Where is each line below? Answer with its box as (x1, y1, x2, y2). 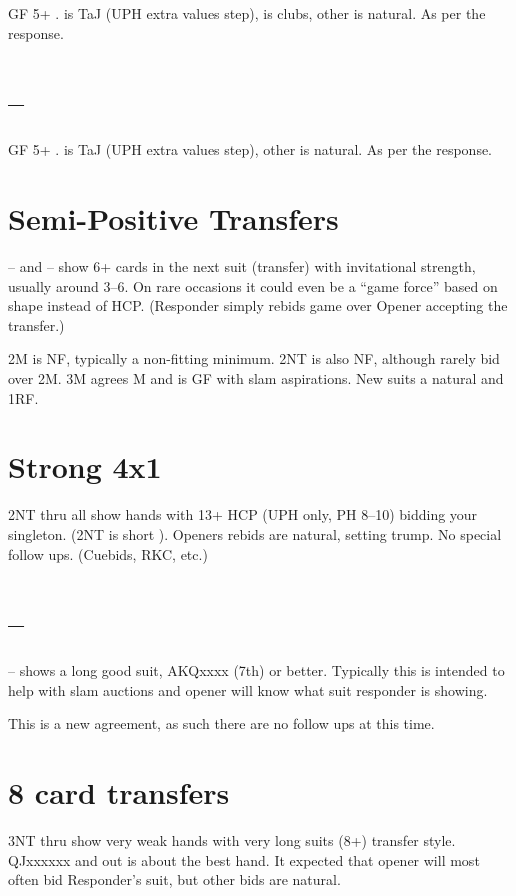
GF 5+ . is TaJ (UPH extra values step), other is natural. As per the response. (8, 139, 493, 160)
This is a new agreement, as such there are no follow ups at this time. (8, 713, 435, 734)
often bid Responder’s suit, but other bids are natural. (8, 869, 341, 890)
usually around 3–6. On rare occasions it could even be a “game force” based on (8, 275, 498, 296)
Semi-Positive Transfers (8, 198, 339, 239)
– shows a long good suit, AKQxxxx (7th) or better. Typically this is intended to (8, 660, 505, 681)
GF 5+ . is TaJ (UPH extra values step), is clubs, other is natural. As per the (8, 3, 486, 23)
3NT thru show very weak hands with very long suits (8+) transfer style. (8, 830, 456, 851)
